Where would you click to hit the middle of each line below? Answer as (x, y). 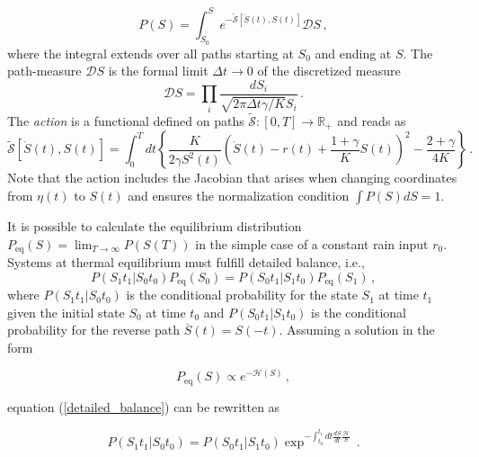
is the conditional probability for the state (242, 295)
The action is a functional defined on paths (126, 120)
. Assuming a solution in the (357, 330)
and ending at (353, 53)
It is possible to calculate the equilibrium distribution (155, 225)
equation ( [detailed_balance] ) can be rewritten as (144, 406)
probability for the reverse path (93, 330)
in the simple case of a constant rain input (312, 243)
